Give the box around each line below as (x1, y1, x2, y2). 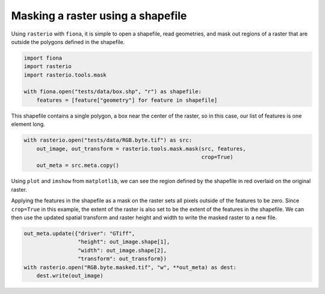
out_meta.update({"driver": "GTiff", (23, 230, 135, 237)
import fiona (23, 54, 63, 61)
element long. (11, 120, 45, 128)
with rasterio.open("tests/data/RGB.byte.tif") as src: (23, 137, 193, 144)
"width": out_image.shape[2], (77, 247, 167, 254)
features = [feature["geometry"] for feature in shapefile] (36, 96, 218, 104)
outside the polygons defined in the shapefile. (11, 38, 125, 45)
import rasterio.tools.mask (23, 71, 107, 78)
